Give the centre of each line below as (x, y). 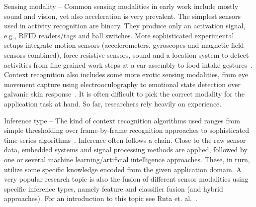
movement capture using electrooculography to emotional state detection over (122, 84)
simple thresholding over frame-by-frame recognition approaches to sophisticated (127, 130)
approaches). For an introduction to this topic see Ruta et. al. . (101, 198)
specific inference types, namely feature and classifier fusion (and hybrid (114, 188)
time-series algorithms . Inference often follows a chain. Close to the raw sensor (125, 140)
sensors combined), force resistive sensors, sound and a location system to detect (127, 54)
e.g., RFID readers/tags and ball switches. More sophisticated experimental (119, 35)
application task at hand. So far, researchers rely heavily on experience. (113, 103)
